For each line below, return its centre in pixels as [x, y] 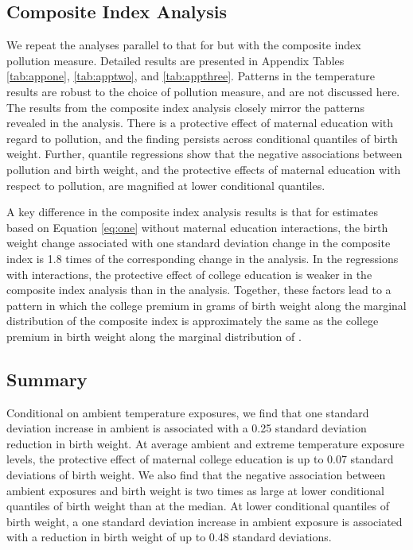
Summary [47, 379]
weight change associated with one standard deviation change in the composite [199, 243]
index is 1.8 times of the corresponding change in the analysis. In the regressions [203, 258]
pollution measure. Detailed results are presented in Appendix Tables [175, 60]
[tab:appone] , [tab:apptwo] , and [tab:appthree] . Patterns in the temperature [191, 76]
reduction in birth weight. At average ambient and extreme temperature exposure [206, 443]
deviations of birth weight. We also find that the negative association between [196, 475]
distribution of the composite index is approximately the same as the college [193, 321]
